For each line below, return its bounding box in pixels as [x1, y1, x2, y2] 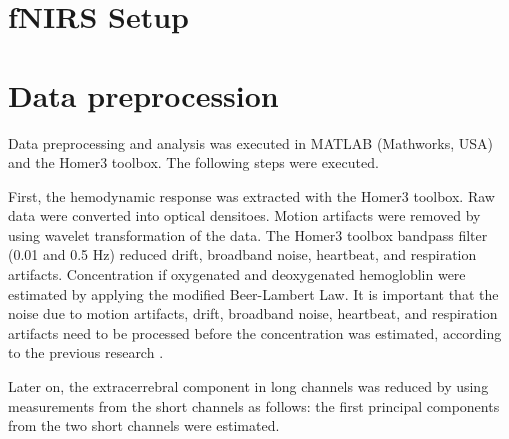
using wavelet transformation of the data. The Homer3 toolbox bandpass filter [8, 224, 488, 245]
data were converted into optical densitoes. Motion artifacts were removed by [8, 205, 481, 226]
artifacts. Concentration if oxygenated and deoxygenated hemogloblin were [8, 264, 466, 285]
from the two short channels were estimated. [8, 415, 280, 436]
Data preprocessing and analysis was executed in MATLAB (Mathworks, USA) [8, 132, 493, 153]
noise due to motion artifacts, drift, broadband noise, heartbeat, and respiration [8, 303, 498, 324]
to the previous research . [8, 342, 164, 363]
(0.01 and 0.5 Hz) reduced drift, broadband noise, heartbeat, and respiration [8, 244, 477, 265]
